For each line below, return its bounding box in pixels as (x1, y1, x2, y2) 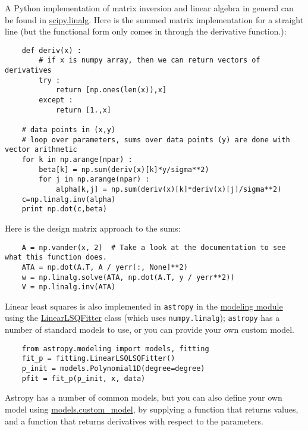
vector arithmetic (5, 145, 77, 154)
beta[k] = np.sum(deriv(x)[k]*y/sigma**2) (39, 165, 209, 174)
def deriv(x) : (21, 46, 81, 55)
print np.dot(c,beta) (21, 205, 107, 214)
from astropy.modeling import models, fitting (21, 344, 209, 353)
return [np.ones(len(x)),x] (55, 86, 167, 95)
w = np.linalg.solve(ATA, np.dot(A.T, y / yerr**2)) (21, 273, 235, 282)
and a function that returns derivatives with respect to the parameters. (5, 414, 263, 427)
